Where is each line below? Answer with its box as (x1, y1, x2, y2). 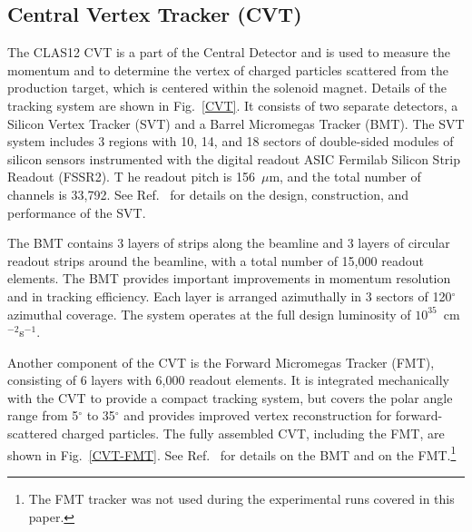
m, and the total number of (269, 167, 421, 186)
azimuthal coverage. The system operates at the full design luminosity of (7, 304, 411, 323)
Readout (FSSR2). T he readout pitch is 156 (7, 167, 255, 186)
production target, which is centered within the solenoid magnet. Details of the (7, 78, 447, 97)
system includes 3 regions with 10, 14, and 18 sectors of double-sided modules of (7, 132, 454, 151)
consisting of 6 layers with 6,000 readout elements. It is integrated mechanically (7, 370, 449, 389)
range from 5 (7, 406, 79, 425)
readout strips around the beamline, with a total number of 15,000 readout (7, 251, 424, 270)
